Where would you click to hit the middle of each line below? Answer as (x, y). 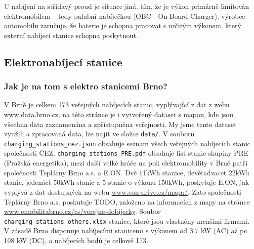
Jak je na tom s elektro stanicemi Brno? (86, 86)
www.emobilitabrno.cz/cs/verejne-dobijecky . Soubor (83, 211)
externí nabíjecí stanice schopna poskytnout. (71, 35)
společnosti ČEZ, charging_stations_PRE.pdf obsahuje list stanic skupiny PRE (126, 153)
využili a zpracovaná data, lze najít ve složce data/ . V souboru (99, 134)
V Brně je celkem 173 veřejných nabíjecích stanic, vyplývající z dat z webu (117, 104)
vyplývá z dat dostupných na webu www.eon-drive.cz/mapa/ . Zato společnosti (123, 191)
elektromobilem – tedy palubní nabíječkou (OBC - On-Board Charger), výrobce (125, 16)
